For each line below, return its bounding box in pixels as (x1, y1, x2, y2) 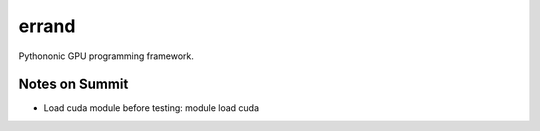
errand (18, 15, 76, 37)
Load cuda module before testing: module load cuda (43, 102, 260, 114)
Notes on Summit (18, 76, 129, 93)
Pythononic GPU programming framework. (18, 50, 194, 62)
